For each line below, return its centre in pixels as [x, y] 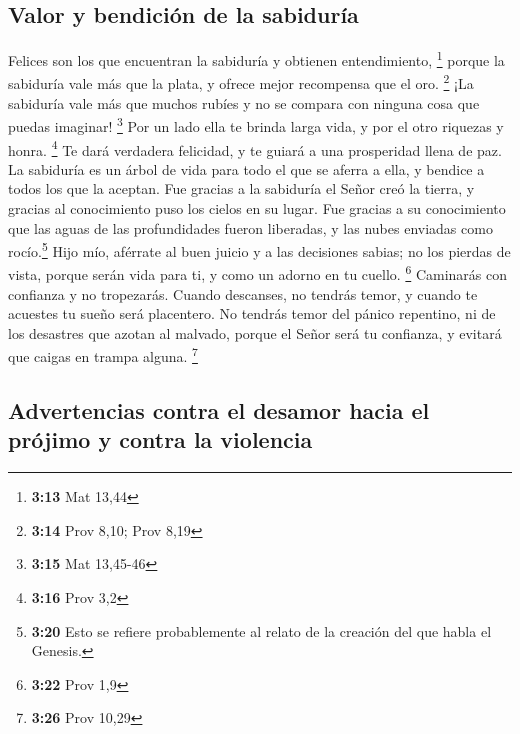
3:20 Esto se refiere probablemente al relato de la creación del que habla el [261, 630]
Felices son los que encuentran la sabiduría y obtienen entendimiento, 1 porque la [256, 58]
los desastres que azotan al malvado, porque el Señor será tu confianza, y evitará [255, 332]
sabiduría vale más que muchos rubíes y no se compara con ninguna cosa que [244, 102]
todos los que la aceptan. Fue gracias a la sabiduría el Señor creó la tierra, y [241, 188]
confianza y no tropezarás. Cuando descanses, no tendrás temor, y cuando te [243, 293]
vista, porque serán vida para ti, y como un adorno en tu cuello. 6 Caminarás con [258, 273]
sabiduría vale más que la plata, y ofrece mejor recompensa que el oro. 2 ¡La [241, 82]
